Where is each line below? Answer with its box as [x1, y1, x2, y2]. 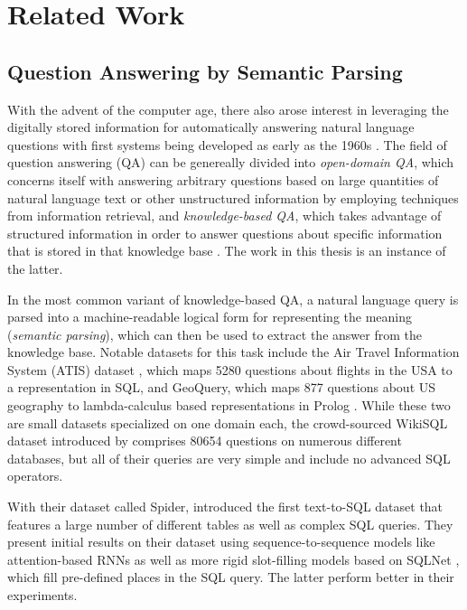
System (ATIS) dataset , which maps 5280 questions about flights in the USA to [7, 360, 453, 379]
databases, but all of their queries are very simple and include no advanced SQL [7, 448, 451, 467]
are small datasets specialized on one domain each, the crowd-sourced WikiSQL [7, 413, 448, 432]
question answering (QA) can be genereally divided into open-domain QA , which [7, 153, 454, 172]
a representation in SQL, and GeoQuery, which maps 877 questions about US [7, 378, 436, 397]
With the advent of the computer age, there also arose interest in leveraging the [7, 99, 449, 118]
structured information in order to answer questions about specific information [7, 223, 443, 242]
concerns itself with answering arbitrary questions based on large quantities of [7, 170, 439, 189]
